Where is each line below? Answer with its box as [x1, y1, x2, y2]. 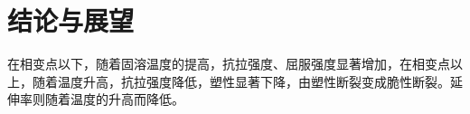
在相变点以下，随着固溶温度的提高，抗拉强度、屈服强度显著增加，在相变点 [7, 54, 450, 73]
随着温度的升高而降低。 [44, 90, 184, 109]
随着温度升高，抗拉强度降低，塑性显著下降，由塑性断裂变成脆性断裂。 [32, 71, 450, 90]
